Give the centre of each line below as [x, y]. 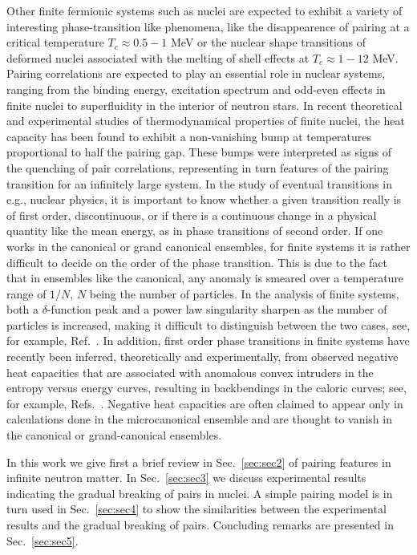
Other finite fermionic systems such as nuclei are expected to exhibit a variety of [204, 10]
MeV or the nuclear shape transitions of [269, 42]
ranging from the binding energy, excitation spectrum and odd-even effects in [196, 89]
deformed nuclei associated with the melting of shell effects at [158, 57]
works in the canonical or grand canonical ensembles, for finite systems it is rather [208, 246]
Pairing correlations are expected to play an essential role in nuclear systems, [196, 73]
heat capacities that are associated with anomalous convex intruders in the [190, 372]
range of [26, 293]
